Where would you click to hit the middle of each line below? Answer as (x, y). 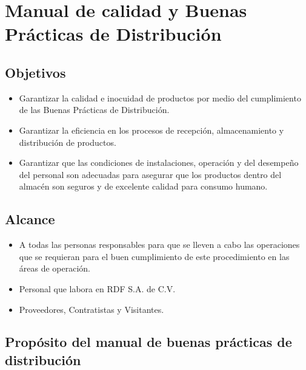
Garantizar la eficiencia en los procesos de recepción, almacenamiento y (151, 130)
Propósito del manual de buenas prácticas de (148, 342)
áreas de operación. (55, 268)
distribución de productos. (68, 142)
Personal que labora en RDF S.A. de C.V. (97, 288)
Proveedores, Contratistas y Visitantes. (91, 309)
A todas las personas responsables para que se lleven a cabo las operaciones (159, 245)
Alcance (30, 219)
